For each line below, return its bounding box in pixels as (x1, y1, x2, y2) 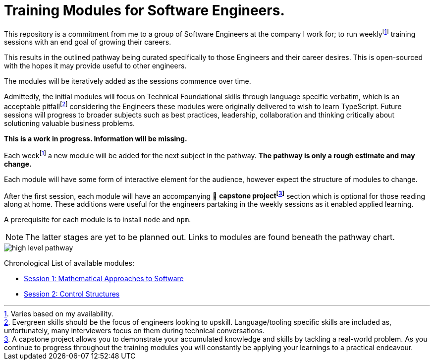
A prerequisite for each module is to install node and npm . (4, 215, 191, 224)
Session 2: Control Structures (24, 290, 120, 299)
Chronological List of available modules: (4, 259, 134, 268)
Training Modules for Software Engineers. (4, 2, 285, 19)
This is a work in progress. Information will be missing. (4, 134, 187, 143)
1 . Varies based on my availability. (4, 309, 113, 318)
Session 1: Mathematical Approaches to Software (24, 274, 184, 283)
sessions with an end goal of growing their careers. (4, 38, 171, 47)
